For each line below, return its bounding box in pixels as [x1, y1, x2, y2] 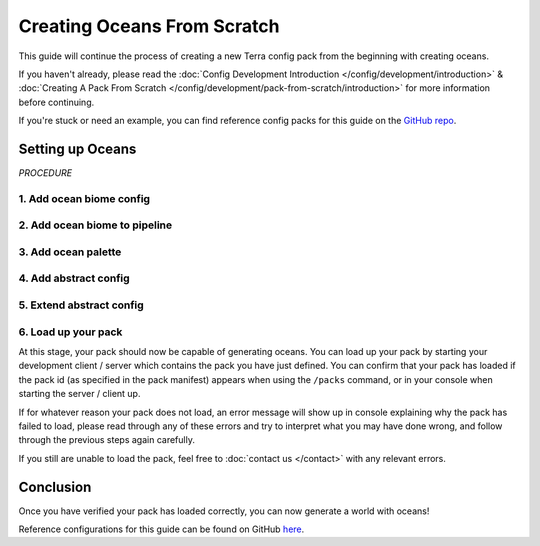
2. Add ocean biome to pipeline [18, 218, 173, 232]
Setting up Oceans [18, 140, 137, 157]
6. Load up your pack [18, 325, 123, 339]
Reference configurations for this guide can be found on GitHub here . [18, 523, 305, 535]
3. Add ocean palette [18, 245, 122, 259]
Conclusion [18, 478, 92, 495]
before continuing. [18, 96, 95, 108]
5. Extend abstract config [18, 298, 144, 312]
